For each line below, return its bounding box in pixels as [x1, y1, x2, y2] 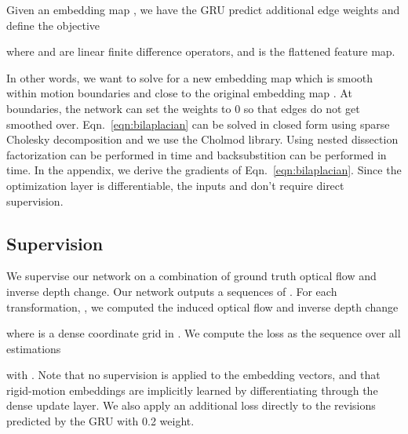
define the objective [6, 16, 100, 33]
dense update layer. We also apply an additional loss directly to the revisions [6, 397, 376, 414]
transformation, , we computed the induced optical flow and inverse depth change [6, 298, 399, 315]
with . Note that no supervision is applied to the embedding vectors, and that [6, 367, 381, 383]
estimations [6, 340, 61, 356]
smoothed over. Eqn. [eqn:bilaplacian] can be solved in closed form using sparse [6, 115, 390, 132]
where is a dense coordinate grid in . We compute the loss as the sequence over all [6, 325, 401, 341]
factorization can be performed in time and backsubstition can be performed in [6, 146, 387, 162]
